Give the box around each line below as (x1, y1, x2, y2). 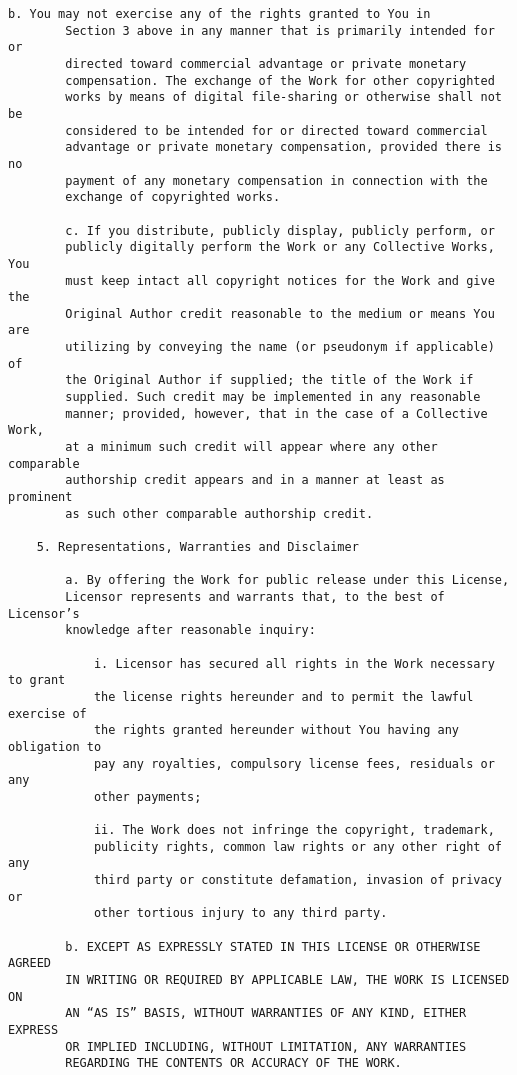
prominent (8, 490, 73, 505)
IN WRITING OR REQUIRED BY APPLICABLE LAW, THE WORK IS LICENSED (65, 973, 510, 988)
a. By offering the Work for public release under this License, (65, 573, 510, 588)
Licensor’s (8, 606, 80, 621)
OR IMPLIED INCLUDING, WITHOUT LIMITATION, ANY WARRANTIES (65, 1039, 467, 1054)
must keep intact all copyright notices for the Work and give (65, 273, 495, 288)
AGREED (8, 956, 51, 971)
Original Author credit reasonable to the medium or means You (65, 306, 495, 321)
